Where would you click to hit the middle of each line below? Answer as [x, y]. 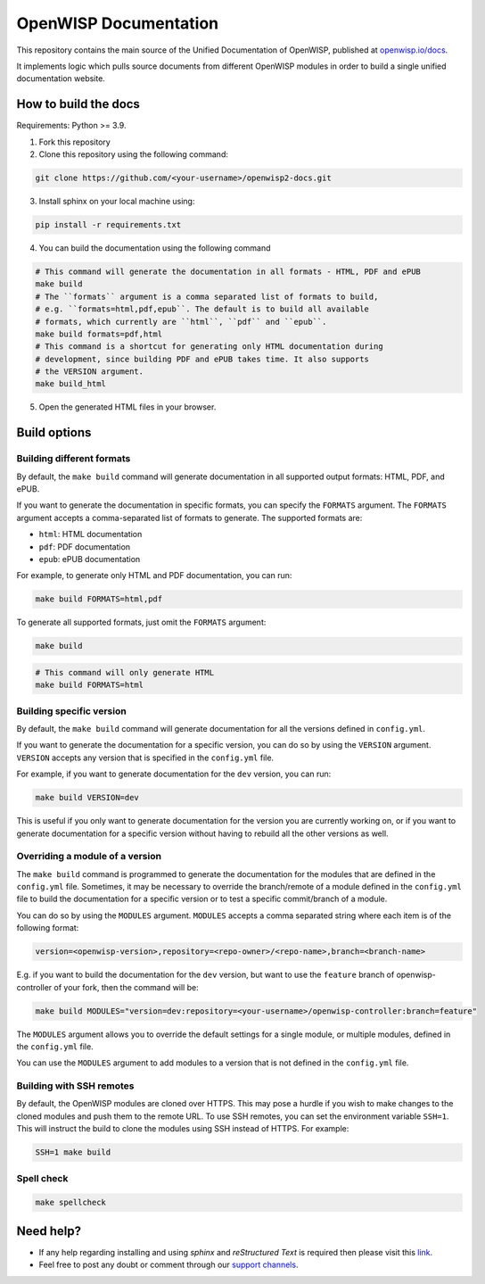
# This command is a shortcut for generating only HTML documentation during [209, 347]
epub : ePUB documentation [90, 559]
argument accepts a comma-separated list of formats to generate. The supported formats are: [189, 518]
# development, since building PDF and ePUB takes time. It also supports [202, 359]
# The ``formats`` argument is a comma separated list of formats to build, [207, 296]
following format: [48, 928]
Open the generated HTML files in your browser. [127, 407]
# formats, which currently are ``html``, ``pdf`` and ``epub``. [181, 322]
